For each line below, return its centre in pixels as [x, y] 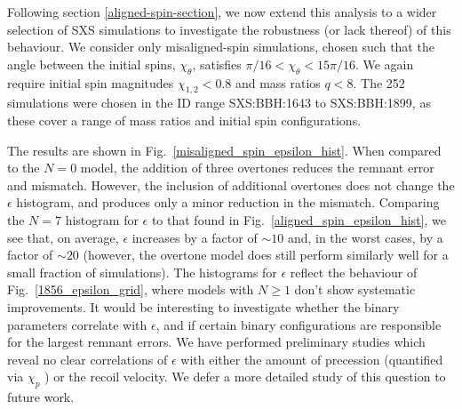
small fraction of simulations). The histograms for [142, 272]
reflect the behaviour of [354, 272]
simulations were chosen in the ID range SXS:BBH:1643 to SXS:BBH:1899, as [219, 103]
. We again [384, 64]
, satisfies [217, 64]
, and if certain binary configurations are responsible [299, 324]
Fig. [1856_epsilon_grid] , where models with [131, 289]
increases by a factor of [195, 237]
